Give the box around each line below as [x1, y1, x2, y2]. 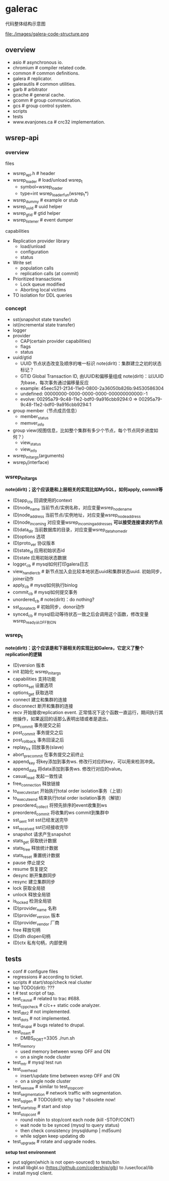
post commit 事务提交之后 [12, 729, 64, 736]
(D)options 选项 [12, 534, 46, 540]
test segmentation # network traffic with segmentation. [12, 1090, 122, 1097]
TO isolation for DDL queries [12, 292, 72, 298]
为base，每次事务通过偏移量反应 [20, 380, 89, 386]
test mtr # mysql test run [12, 1060, 62, 1067]
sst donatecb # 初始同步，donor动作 [12, 604, 85, 611]
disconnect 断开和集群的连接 [12, 703, 73, 709]
